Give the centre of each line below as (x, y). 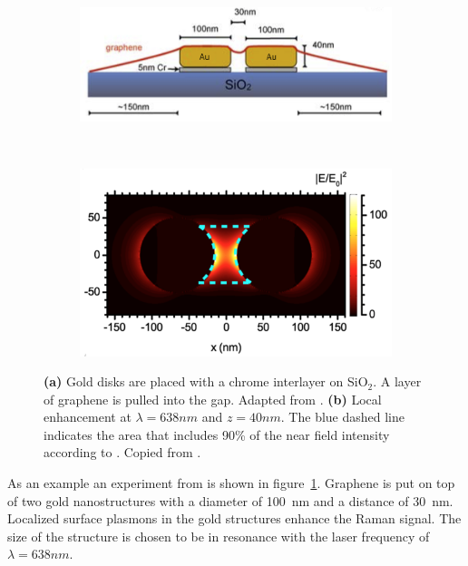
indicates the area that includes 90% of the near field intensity (217, 434)
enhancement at (88, 417)
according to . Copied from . (122, 452)
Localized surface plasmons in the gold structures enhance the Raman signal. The (234, 518)
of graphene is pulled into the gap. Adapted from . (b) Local (213, 399)
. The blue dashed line (343, 417)
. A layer (397, 381)
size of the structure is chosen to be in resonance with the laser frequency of (219, 536)
